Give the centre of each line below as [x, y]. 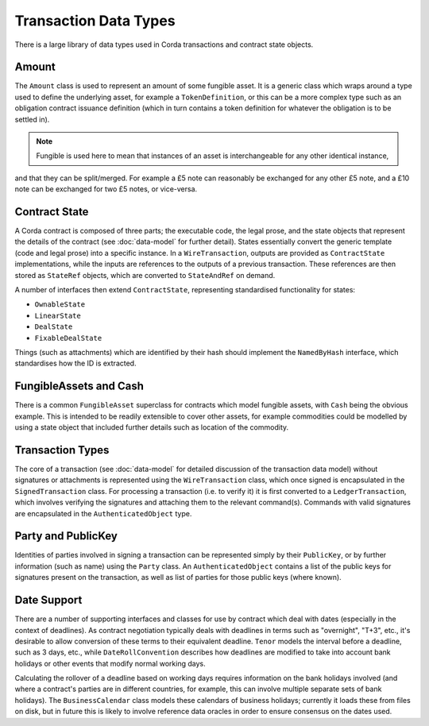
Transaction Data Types [95, 21]
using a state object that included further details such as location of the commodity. [152, 427]
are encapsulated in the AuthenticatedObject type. [103, 513]
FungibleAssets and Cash [79, 386]
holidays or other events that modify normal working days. [110, 663]
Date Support [48, 600]
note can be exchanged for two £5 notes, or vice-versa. [106, 189]
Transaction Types [62, 450]
